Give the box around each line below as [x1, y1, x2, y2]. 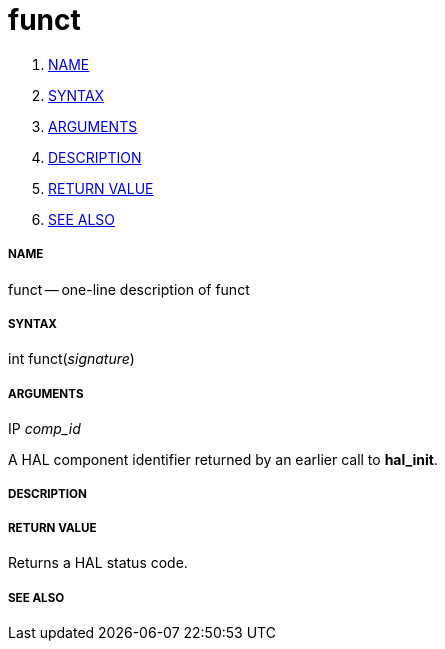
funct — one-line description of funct [8, 280, 250, 298]
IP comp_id [8, 420, 81, 438]
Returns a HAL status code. [8, 554, 188, 572]
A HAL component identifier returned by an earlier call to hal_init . [8, 451, 438, 469]
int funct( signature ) [8, 350, 135, 368]
